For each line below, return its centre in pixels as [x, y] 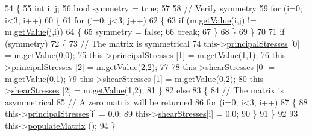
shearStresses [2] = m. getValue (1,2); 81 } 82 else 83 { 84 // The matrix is [147, 90]
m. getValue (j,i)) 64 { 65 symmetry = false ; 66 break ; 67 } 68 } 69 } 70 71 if [145, 31]
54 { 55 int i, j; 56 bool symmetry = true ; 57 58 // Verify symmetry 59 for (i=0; [154, 8]
